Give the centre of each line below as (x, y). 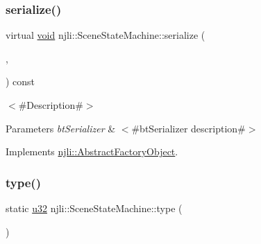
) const (20, 81)
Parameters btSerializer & (61, 128)
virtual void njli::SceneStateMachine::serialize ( (106, 35)
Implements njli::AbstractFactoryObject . (92, 151)
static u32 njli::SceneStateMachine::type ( (94, 208)
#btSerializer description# (188, 128)
